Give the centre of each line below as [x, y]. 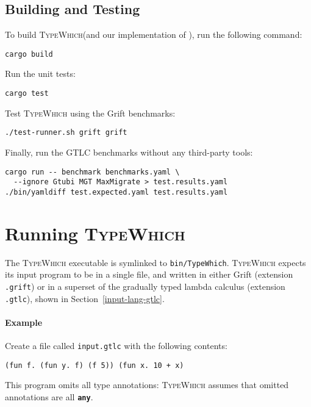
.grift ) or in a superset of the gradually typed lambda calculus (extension [145, 286]
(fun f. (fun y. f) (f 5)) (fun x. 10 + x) [95, 365]
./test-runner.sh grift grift [66, 133]
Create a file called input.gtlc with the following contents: [116, 345]
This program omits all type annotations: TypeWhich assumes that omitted [147, 385]
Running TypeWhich [95, 233]
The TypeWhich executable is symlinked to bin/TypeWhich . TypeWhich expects [155, 262]
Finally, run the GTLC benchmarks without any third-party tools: [129, 152]
